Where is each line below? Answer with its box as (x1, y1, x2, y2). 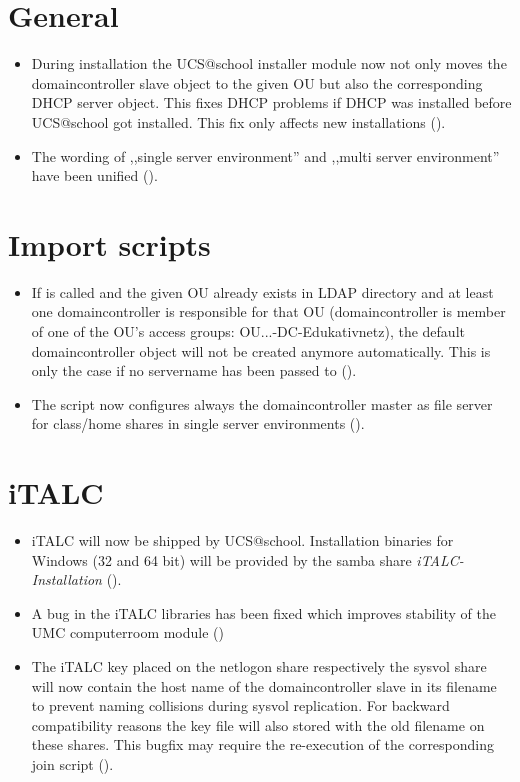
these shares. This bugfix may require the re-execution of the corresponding (31, 734, 495, 755)
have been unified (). (31, 165, 158, 186)
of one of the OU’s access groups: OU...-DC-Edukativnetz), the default (31, 321, 465, 341)
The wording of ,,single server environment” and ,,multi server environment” (31, 145, 500, 166)
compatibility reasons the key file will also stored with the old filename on (31, 714, 485, 735)
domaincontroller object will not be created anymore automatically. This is (31, 340, 491, 361)
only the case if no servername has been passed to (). (31, 360, 357, 381)
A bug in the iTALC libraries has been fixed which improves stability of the (31, 602, 496, 623)
